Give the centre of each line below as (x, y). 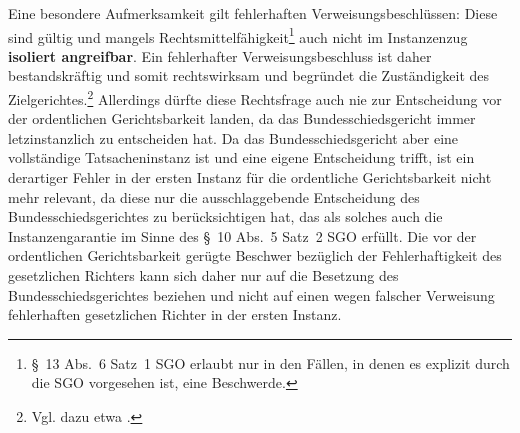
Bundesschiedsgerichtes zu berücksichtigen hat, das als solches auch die (225, 216)
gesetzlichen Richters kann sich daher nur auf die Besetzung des (203, 275)
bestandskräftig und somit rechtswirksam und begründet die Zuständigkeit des (249, 75)
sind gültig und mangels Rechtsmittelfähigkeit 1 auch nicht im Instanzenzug (238, 35)
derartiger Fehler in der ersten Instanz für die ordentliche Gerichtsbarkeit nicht (250, 177)
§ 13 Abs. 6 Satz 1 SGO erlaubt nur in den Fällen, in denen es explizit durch (270, 362)
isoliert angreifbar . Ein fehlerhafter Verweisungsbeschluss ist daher (220, 55)
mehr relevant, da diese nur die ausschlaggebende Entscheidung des (214, 196)
